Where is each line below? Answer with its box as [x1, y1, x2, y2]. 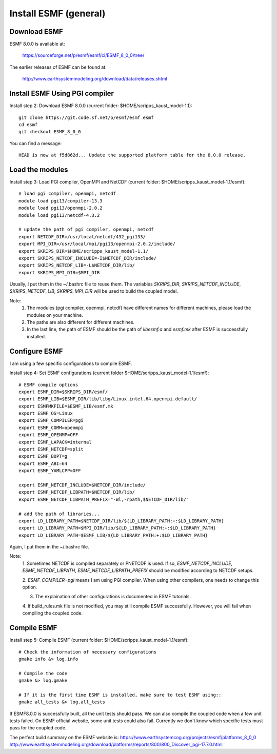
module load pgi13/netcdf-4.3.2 [18, 212, 100, 218]
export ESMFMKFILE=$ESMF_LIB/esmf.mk [18, 403, 114, 409]
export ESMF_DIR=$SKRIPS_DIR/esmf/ [18, 389, 108, 395]
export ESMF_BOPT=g [18, 454, 68, 459]
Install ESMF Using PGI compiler [9, 89, 114, 98]
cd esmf [18, 121, 38, 128]
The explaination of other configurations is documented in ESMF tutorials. [35, 594, 191, 600]
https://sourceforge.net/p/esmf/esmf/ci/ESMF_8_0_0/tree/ [22, 52, 145, 58]
